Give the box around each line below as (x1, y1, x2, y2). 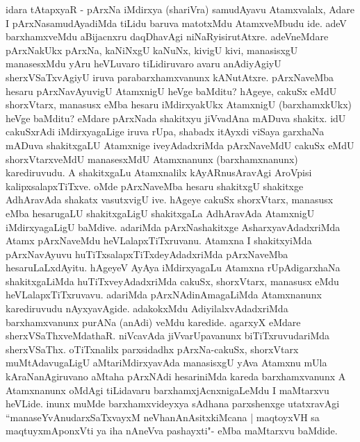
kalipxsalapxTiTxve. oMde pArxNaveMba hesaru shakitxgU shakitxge (6, 178, 304, 193)
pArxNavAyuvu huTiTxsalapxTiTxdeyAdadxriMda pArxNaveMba (6, 246, 288, 261)
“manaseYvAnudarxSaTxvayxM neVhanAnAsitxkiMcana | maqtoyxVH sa (6, 409, 320, 424)
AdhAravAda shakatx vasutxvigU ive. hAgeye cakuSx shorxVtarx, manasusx (6, 192, 334, 207)
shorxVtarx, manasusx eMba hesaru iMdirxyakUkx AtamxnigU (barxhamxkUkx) (6, 97, 352, 112)
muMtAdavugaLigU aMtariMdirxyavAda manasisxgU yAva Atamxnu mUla (6, 355, 327, 370)
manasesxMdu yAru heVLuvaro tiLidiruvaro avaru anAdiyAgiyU (6, 56, 281, 71)
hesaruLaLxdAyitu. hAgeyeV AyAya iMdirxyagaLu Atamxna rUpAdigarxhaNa (6, 260, 341, 275)
